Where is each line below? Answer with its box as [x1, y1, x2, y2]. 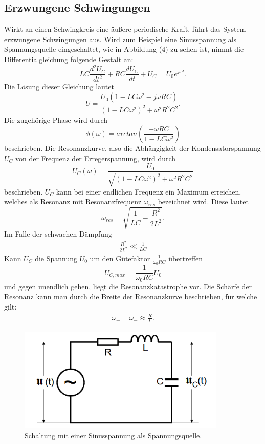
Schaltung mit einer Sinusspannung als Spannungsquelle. [25, 430, 202, 441]
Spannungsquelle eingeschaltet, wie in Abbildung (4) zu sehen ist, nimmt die [4, 44, 244, 54]
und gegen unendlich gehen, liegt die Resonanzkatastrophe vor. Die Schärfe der [4, 281, 252, 292]
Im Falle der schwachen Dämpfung [4, 228, 112, 239]
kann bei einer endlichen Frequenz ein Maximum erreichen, [56, 186, 241, 197]
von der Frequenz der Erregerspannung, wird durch [15, 152, 176, 163]
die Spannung [35, 253, 78, 263]
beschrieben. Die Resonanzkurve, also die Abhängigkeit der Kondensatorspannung [4, 143, 261, 153]
